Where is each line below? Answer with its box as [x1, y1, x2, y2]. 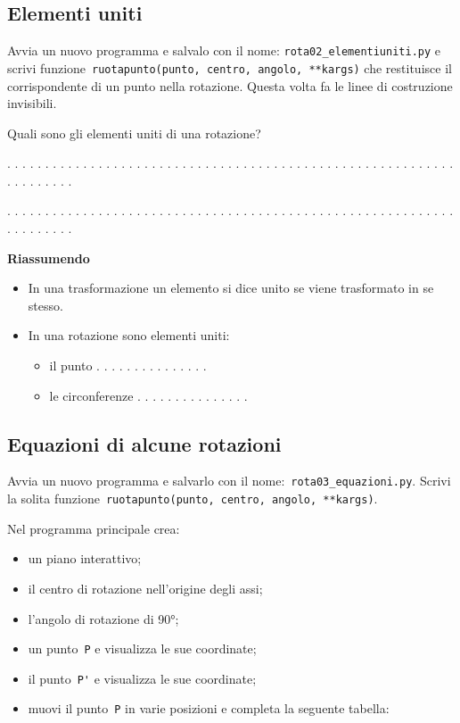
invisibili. [7, 94, 57, 112]
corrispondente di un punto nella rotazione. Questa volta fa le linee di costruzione [7, 76, 453, 95]
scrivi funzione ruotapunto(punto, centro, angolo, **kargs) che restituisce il [7, 58, 452, 77]
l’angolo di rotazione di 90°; [28, 609, 179, 627]
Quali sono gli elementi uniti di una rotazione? [7, 123, 261, 142]
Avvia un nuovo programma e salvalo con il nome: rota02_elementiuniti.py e [7, 41, 441, 60]
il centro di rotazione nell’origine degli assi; [28, 578, 263, 597]
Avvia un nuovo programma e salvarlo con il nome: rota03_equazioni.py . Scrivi [7, 471, 451, 490]
